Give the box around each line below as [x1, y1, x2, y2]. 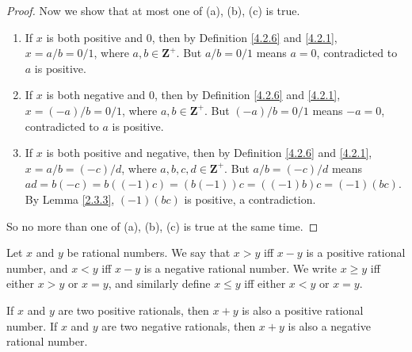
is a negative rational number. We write [143, 259, 337, 276]
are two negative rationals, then [101, 317, 256, 334]
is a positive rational [306, 244, 406, 261]
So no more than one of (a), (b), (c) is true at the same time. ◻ [6, 217, 319, 234]
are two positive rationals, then [58, 301, 209, 318]
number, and [6, 259, 68, 276]
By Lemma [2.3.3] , [25, 190, 115, 207]
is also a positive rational [242, 301, 364, 318]
